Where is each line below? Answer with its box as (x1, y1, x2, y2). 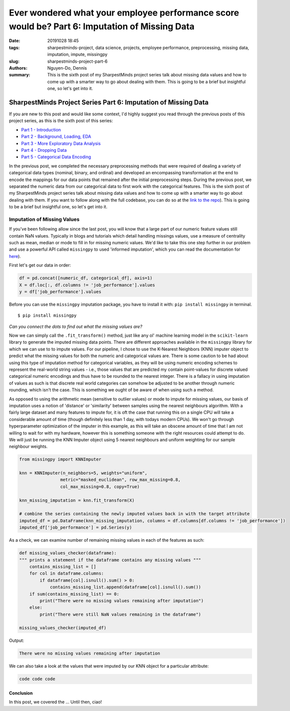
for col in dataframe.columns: (29, 571, 104, 576)
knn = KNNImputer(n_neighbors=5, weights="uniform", (19, 470, 148, 476)
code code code (19, 676, 55, 682)
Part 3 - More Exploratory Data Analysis (21, 140, 101, 146)
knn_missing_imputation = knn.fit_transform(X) (19, 497, 135, 503)
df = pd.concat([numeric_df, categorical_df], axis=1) (19, 275, 153, 281)
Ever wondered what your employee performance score (9, 7, 239, 18)
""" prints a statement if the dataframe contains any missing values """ (19, 557, 202, 563)
